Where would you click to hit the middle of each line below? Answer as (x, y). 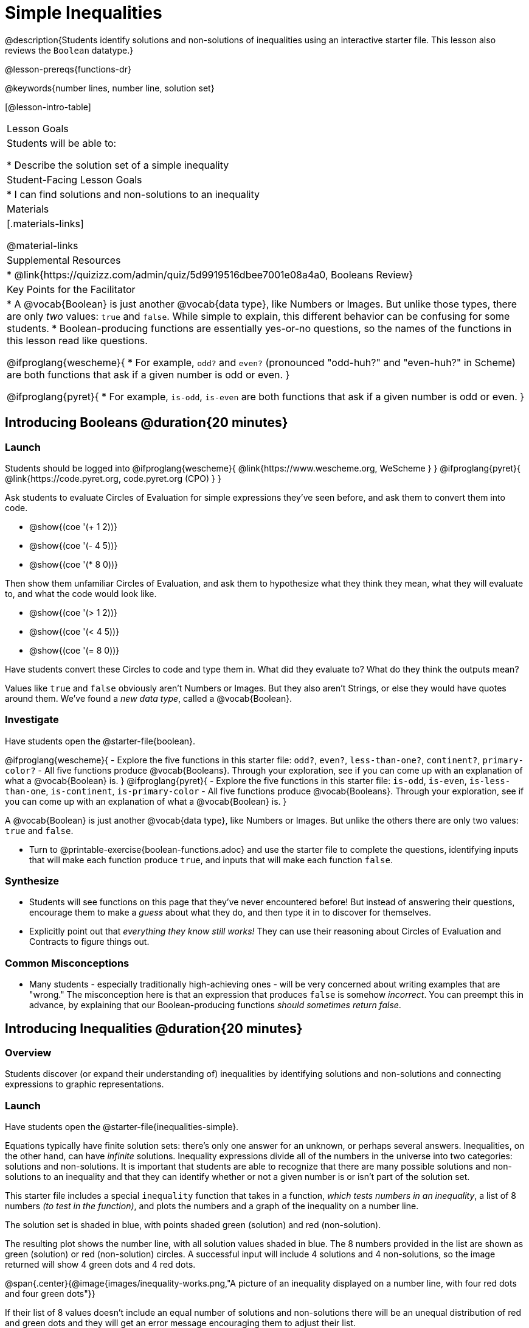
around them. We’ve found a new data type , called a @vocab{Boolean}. (149, 698)
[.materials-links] (45, 223)
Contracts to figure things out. (89, 942)
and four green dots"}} (50, 1294)
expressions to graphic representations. (85, 1084)
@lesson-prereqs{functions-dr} (68, 69)
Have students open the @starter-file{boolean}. (100, 741)
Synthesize (32, 881)
